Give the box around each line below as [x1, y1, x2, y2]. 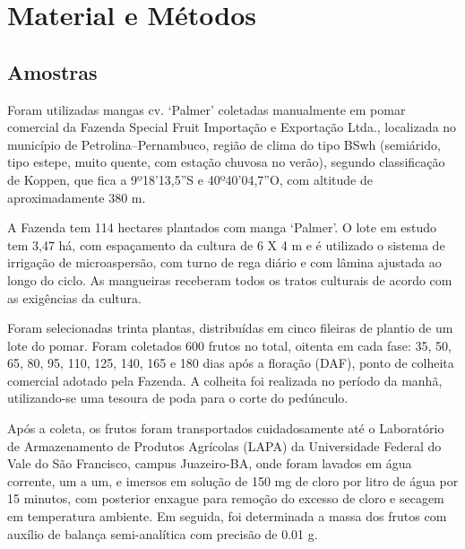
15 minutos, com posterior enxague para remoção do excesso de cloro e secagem [7, 489, 444, 508]
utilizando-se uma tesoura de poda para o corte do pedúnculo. [7, 388, 349, 407]
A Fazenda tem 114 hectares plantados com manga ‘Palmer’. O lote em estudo [7, 218, 436, 237]
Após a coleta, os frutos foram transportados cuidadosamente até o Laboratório [7, 419, 444, 438]
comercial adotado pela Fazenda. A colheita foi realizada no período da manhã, [7, 370, 443, 389]
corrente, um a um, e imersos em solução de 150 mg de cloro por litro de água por [7, 471, 459, 490]
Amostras [7, 57, 98, 85]
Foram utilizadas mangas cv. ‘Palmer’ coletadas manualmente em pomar [7, 100, 406, 118]
